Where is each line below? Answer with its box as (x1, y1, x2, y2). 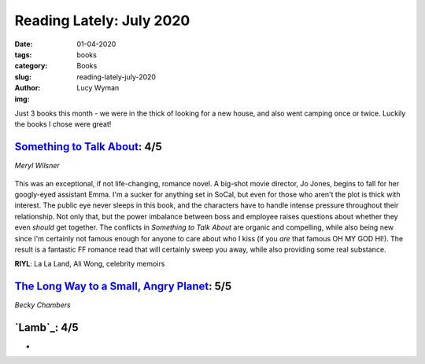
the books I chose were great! (14, 119, 112, 129)
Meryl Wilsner (14, 161, 61, 171)
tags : (14, 50, 32, 59)
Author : (14, 83, 41, 93)
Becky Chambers (14, 300, 71, 310)
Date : (14, 39, 33, 49)
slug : (14, 72, 31, 82)
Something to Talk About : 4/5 (14, 140, 162, 153)
